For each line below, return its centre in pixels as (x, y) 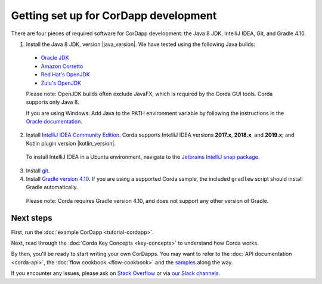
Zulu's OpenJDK (61, 83)
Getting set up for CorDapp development (114, 16)
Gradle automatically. (52, 187)
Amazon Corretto (62, 66)
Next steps (32, 218)
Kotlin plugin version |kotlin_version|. (71, 143)
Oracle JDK (55, 58)
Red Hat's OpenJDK (66, 75)
